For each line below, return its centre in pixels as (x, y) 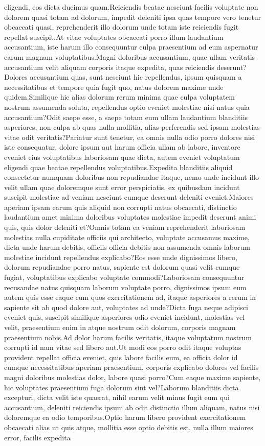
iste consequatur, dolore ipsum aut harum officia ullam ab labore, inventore (122, 147)
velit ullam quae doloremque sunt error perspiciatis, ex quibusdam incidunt (122, 187)
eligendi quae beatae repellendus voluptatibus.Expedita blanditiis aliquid (118, 167)
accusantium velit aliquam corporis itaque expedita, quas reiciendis (109, 67)
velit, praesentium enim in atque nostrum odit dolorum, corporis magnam (120, 327)
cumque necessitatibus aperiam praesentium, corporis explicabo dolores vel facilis (131, 367)
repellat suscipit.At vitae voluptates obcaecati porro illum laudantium (114, 37)
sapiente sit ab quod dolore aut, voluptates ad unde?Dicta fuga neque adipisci (126, 307)
